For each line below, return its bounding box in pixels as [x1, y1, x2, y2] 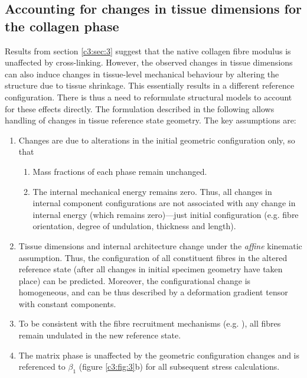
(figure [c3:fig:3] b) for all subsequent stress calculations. [79, 360, 280, 373]
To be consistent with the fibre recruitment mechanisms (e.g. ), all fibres [18, 317, 281, 330]
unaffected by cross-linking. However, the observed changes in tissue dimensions [5, 56, 293, 69]
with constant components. [18, 297, 116, 309]
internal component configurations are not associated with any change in [32, 197, 296, 209]
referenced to [18, 360, 66, 373]
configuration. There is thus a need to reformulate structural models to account [5, 90, 292, 103]
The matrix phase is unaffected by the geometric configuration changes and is [18, 348, 300, 361]
